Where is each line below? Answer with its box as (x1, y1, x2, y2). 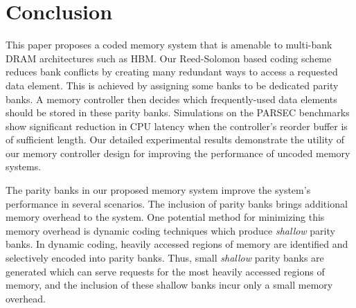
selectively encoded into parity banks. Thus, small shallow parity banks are (6, 251, 324, 265)
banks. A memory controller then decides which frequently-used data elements (6, 91, 337, 106)
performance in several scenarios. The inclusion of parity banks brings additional (6, 196, 348, 210)
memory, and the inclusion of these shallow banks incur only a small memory (6, 278, 333, 292)
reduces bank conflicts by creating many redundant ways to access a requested (6, 64, 338, 79)
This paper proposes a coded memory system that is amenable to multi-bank (6, 37, 332, 52)
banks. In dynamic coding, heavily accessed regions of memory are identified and (6, 237, 348, 251)
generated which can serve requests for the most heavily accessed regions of (6, 264, 325, 278)
